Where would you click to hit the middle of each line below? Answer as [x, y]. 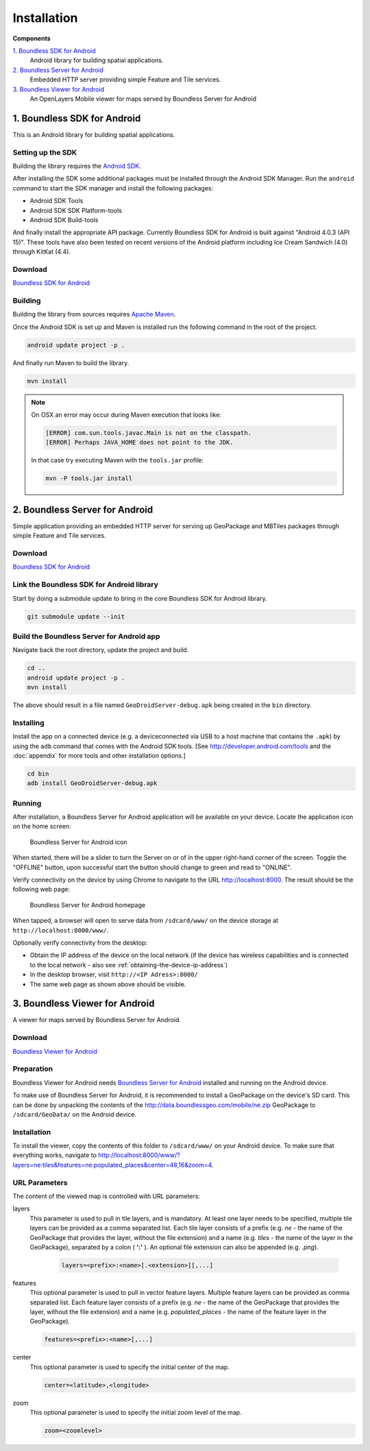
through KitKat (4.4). [42, 252]
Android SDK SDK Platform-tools [76, 210]
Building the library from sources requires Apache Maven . [94, 314]
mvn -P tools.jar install [89, 479]
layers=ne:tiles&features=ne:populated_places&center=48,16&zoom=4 [112, 1165]
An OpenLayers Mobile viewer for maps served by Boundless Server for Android [143, 99]
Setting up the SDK [45, 152]
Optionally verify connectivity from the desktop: [80, 943]
